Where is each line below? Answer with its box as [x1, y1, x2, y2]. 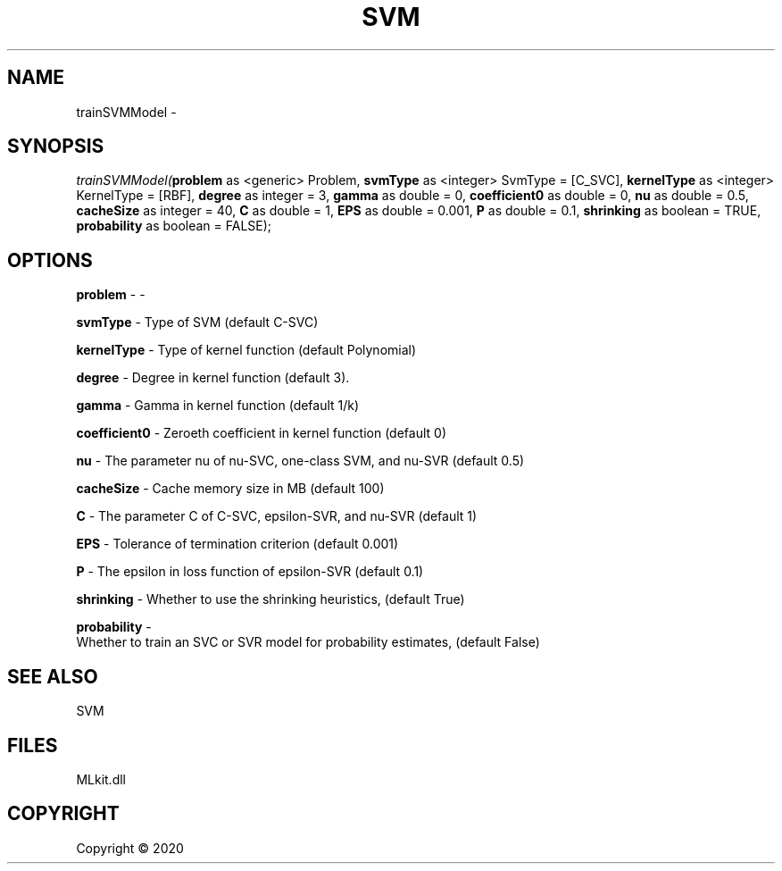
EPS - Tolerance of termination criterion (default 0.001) [76, 536, 399, 552]
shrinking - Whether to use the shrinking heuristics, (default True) [76, 591, 465, 607]
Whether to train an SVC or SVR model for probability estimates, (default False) [76, 634, 540, 650]
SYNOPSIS [7, 135, 104, 158]
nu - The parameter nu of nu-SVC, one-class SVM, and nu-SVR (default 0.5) [76, 453, 525, 469]
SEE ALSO [7, 665, 98, 688]
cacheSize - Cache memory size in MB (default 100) [76, 481, 385, 497]
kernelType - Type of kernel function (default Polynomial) [76, 342, 417, 358]
